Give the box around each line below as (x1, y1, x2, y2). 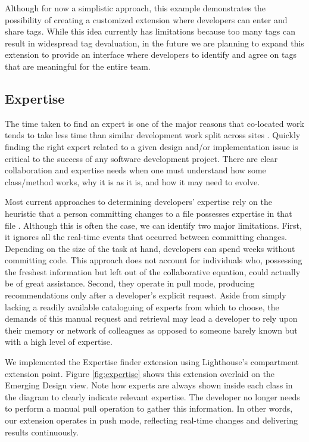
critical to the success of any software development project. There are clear (5, 152, 278, 164)
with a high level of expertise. (5, 335, 113, 348)
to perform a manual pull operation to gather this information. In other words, (5, 402, 293, 415)
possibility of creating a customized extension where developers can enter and (5, 13, 288, 26)
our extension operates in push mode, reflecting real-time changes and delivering (5, 414, 298, 427)
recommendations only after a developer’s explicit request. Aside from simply (5, 289, 286, 301)
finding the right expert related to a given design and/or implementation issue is (5, 140, 298, 152)
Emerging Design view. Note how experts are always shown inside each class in (5, 379, 293, 391)
